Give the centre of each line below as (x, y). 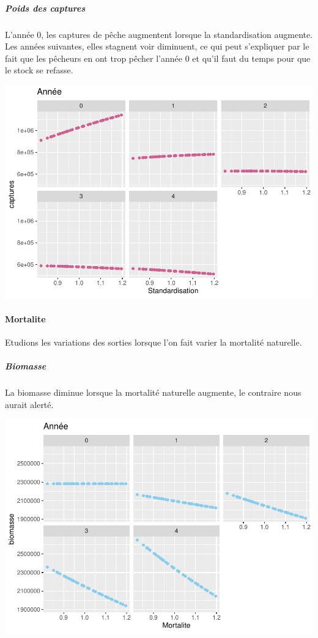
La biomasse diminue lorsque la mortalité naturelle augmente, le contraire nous (153, 392)
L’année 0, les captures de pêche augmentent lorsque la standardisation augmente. (159, 34)
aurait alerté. (29, 404)
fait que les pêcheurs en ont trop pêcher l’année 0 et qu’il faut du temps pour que (158, 58)
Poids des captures (45, 8)
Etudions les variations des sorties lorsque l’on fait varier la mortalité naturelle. (153, 342)
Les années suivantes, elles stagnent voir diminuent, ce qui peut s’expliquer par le (157, 46)
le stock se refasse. (39, 70)
